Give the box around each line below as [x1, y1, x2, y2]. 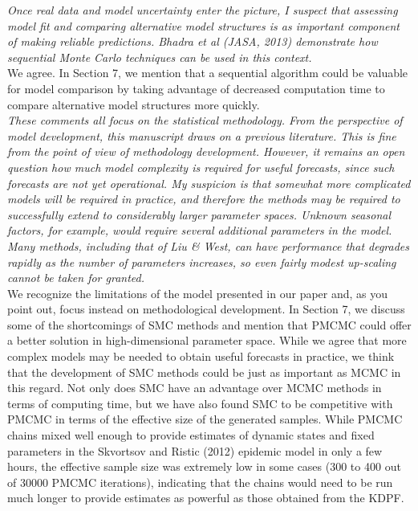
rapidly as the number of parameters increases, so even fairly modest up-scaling [7, 253, 396, 270]
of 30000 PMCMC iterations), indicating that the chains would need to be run [7, 473, 393, 490]
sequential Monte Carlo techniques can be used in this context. [7, 48, 312, 65]
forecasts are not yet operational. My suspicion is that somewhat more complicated [7, 174, 411, 191]
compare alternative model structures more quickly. [7, 96, 260, 112]
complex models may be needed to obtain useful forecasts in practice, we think [7, 348, 395, 365]
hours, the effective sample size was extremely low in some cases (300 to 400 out [7, 458, 401, 475]
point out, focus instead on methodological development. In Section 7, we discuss [7, 300, 405, 317]
